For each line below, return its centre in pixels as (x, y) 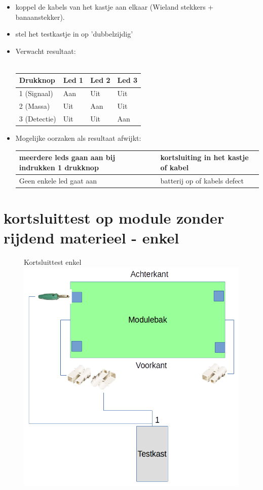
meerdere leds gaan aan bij (67, 157)
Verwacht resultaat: (46, 51)
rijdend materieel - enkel (91, 238)
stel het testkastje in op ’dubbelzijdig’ (74, 34)
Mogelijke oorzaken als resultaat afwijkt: (78, 138)
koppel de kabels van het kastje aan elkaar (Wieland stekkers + (115, 7)
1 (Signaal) (36, 93)
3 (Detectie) (37, 118)
